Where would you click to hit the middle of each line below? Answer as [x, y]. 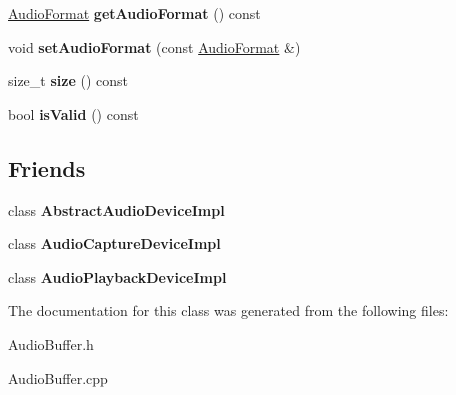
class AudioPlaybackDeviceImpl [117, 276]
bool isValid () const [73, 113]
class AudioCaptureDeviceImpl [114, 243]
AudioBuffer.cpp [58, 377]
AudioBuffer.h [51, 343]
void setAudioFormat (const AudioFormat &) [154, 46]
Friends [47, 167]
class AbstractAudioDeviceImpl [116, 209]
